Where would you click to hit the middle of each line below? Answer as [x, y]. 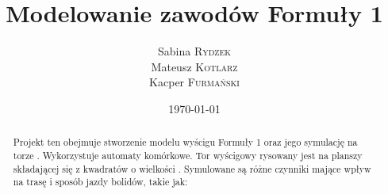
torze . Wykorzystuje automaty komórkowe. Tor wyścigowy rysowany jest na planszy [188, 155]
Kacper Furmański [194, 82]
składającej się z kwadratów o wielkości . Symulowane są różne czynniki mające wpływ [192, 168]
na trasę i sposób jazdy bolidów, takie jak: [100, 182]
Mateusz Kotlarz [194, 66]
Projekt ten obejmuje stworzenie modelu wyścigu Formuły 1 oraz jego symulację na [185, 142]
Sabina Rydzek [194, 51]
